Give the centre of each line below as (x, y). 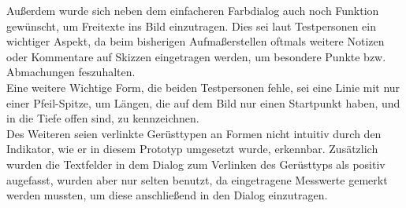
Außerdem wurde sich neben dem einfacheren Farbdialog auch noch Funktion (193, 10)
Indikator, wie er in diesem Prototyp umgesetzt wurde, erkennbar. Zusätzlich (192, 149)
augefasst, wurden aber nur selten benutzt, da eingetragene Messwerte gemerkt (197, 179)
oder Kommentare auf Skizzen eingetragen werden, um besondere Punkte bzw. (196, 56)
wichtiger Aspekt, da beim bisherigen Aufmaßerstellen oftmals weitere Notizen (196, 41)
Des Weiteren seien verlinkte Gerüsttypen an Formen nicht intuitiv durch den (194, 133)
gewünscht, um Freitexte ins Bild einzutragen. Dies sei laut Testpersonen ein (191, 26)
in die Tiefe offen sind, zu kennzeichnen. (103, 118)
